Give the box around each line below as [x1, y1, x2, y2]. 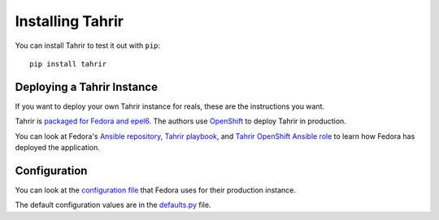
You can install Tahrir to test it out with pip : [15, 41, 161, 50]
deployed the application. [15, 143, 101, 153]
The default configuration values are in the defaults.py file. [15, 200, 211, 210]
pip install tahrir [29, 59, 107, 68]
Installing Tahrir [15, 12, 124, 30]
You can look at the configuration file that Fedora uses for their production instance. [15, 185, 297, 195]
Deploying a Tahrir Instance [15, 80, 159, 93]
